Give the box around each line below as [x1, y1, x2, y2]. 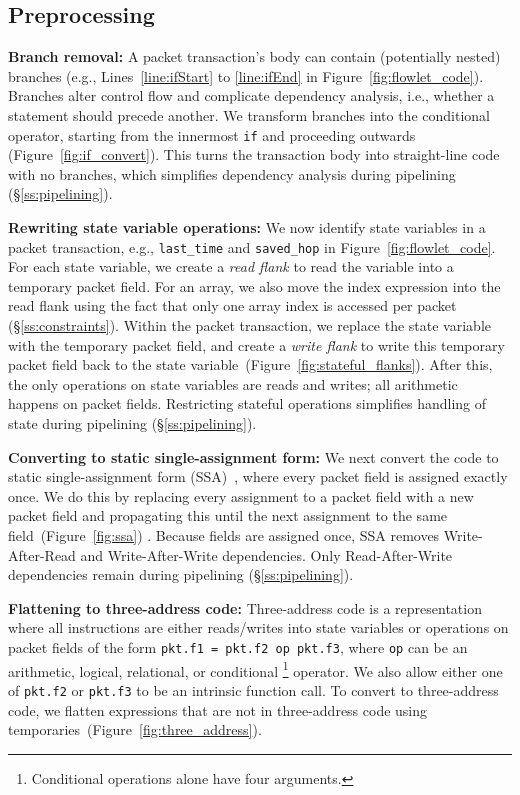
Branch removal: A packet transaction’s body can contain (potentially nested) [8, 46, 501, 67]
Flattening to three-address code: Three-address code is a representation [8, 597, 482, 618]
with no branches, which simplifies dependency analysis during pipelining [8, 163, 456, 184]
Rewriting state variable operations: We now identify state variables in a [8, 217, 486, 238]
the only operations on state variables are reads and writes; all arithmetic [8, 373, 458, 394]
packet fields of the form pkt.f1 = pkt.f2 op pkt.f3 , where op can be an [8, 636, 468, 657]
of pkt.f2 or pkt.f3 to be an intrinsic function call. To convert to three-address [8, 679, 499, 700]
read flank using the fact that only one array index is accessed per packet [8, 295, 457, 316]
